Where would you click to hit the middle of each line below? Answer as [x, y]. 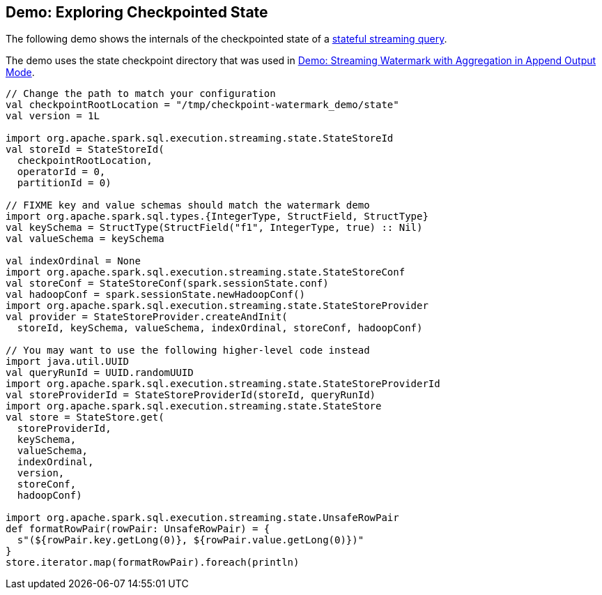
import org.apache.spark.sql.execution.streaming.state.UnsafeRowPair [202, 518]
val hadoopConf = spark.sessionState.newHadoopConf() [155, 295]
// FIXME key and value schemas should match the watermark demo [188, 205]
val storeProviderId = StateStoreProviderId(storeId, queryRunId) [191, 395]
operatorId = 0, [61, 172]
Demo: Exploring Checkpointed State [137, 12]
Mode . [20, 73]
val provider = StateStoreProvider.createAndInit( [147, 317]
